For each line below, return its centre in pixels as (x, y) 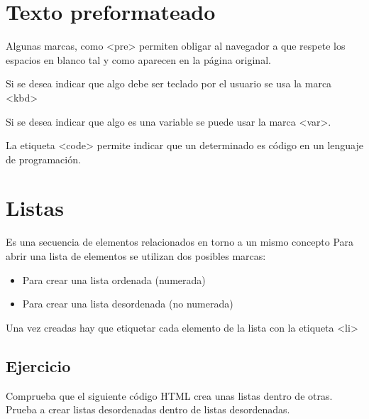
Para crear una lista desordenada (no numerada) (128, 304)
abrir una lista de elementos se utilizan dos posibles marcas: (136, 256)
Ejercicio (38, 365)
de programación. (43, 159)
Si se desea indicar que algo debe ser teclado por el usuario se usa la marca (169, 83)
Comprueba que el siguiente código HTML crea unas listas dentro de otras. (169, 395)
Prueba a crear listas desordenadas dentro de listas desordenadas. (148, 409)
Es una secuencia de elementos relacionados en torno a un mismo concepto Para (180, 242)
